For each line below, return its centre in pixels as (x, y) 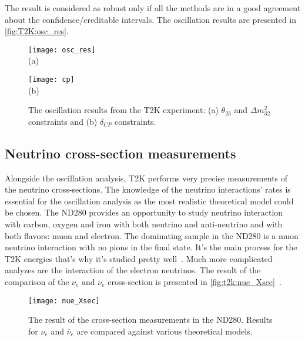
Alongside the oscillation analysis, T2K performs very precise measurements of (146, 178)
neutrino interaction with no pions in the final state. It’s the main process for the (151, 247)
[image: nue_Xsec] (64, 301)
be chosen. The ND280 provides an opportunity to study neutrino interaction (144, 212)
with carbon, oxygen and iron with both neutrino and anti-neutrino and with (144, 224)
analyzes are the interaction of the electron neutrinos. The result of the (133, 270)
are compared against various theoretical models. (165, 331)
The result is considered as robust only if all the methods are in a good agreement (153, 8)
